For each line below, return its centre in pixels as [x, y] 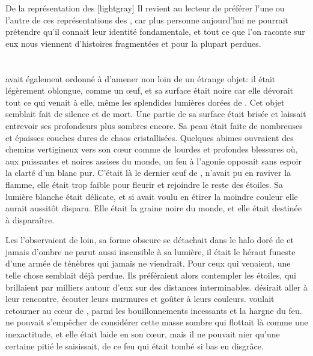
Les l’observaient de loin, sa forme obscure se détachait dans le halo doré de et [150, 240]
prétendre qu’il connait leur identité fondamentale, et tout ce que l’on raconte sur [155, 32]
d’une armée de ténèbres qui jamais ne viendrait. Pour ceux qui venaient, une [148, 263]
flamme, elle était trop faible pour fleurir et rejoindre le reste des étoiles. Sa [144, 184]
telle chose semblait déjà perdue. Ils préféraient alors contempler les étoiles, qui [151, 275]
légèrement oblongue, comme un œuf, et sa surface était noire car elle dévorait [150, 90]
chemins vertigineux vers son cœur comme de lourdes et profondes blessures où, [152, 149]
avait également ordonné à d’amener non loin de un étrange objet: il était [141, 78]
